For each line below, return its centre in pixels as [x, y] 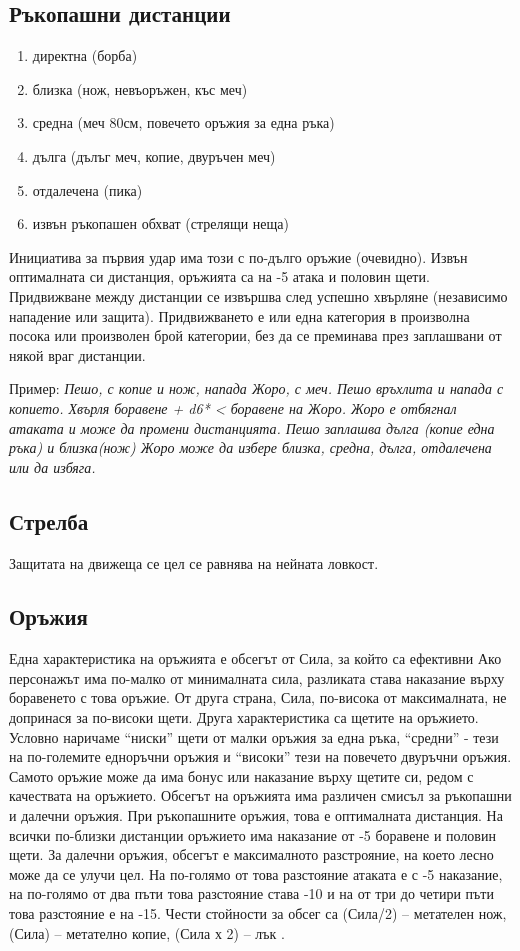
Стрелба [49, 520]
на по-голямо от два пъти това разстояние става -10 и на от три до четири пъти [251, 893]
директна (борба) [85, 55]
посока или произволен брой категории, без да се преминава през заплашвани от [255, 335]
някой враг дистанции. [77, 354]
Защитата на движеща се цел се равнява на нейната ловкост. [194, 562]
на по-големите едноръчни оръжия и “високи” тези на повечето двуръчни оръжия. [260, 756]
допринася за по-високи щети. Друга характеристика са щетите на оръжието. [244, 717]
